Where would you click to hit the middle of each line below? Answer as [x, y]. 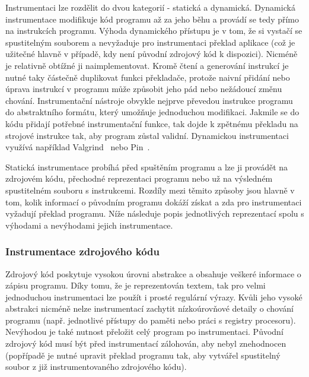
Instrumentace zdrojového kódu [82, 251]
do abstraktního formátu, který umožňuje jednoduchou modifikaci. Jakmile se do [152, 112]
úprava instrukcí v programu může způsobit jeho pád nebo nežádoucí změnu [144, 89]
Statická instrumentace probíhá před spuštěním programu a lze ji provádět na [147, 167]
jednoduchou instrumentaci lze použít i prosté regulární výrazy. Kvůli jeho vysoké [154, 297]
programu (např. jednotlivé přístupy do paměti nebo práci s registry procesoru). [151, 320]
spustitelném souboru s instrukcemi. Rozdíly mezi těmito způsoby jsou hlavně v [150, 190]
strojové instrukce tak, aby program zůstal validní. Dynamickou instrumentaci [147, 135]
